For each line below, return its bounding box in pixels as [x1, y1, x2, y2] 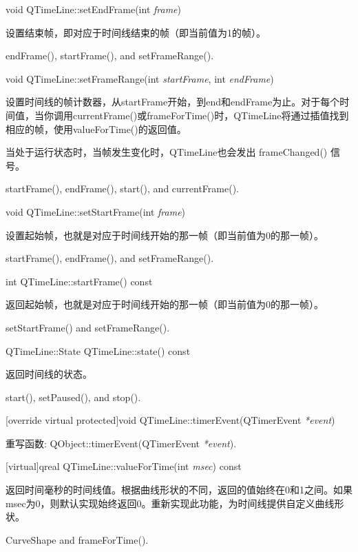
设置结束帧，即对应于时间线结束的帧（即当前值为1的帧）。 [6, 25, 266, 39]
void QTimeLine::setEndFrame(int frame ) [6, 2, 181, 16]
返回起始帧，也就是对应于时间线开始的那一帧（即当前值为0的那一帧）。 [6, 297, 324, 311]
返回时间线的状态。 [6, 367, 92, 381]
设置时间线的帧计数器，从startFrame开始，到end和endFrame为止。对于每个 [6, 94, 340, 109]
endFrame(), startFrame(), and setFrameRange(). [6, 48, 214, 63]
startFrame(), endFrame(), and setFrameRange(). [6, 251, 214, 265]
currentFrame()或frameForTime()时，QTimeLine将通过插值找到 [72, 108, 349, 122]
